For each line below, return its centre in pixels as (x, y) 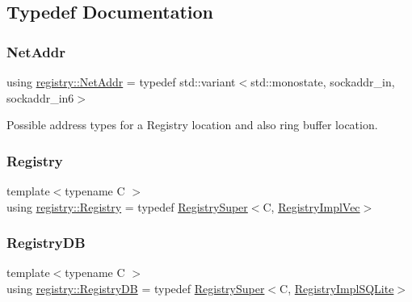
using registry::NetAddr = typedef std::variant (121, 82)
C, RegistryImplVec (311, 206)
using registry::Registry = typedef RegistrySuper (127, 206)
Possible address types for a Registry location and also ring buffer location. (192, 125)
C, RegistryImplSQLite (337, 288)
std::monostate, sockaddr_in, (323, 82)
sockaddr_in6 (40, 97)
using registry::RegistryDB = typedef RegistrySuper (136, 288)
